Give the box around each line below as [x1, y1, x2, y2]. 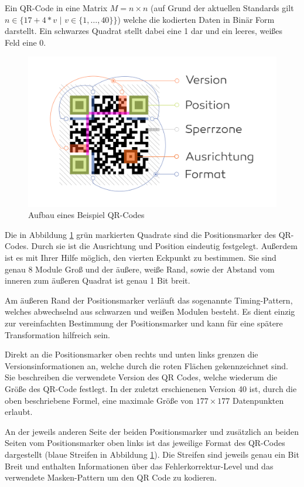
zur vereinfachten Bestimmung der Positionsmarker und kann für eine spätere [5, 317, 283, 329]
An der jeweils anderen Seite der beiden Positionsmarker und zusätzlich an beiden [5, 425, 299, 437]
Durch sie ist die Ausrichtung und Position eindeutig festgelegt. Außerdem [31, 240, 298, 252]
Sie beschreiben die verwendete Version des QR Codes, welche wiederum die [5, 371, 278, 383]
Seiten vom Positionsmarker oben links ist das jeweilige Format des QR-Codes [5, 437, 285, 449]
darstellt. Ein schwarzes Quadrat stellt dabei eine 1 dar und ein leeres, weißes [5, 25, 283, 37]
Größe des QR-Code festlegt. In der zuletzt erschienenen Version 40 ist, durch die [5, 382, 297, 394]
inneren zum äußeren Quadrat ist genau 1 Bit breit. [5, 274, 190, 287]
